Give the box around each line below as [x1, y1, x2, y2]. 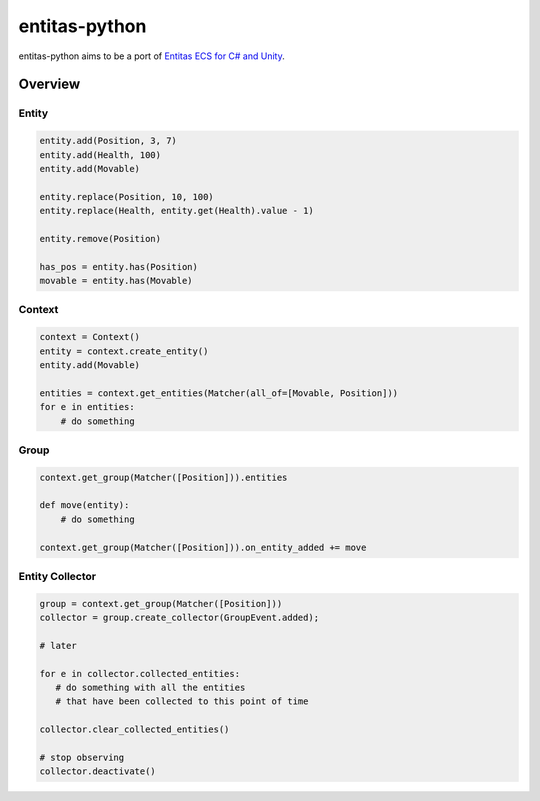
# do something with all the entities [55, 682, 246, 694]
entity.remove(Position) [39, 233, 162, 244]
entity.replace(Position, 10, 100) [39, 191, 214, 202]
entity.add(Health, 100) [39, 149, 162, 160]
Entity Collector [18, 569, 97, 583]
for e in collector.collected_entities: [39, 668, 240, 679]
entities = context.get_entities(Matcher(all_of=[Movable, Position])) [39, 387, 399, 399]
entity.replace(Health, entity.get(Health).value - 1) [39, 205, 314, 217]
